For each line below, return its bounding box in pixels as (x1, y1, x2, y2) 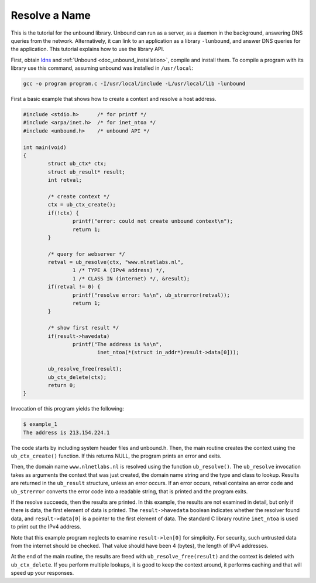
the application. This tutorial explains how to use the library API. (11, 46, 164, 53)
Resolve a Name (11, 9, 91, 22)
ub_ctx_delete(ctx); (47, 374, 107, 381)
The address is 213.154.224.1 (23, 429, 110, 436)
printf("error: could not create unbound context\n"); (72, 218, 233, 225)
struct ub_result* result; (47, 168, 125, 175)
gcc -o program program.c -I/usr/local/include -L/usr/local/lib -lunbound (23, 80, 246, 87)
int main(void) (23, 144, 67, 151)
